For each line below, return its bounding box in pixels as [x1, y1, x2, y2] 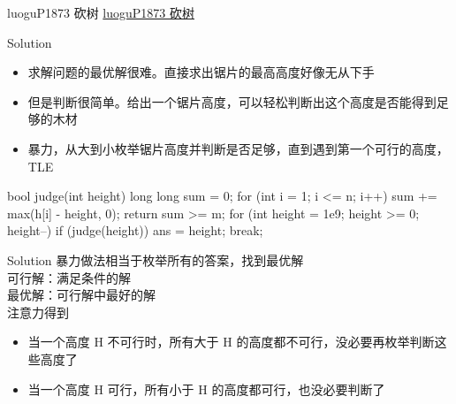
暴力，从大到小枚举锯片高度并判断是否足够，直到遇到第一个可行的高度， [27, 139, 449, 157]
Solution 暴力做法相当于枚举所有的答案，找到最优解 [7, 250, 304, 269]
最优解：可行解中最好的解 [7, 286, 156, 304]
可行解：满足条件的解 [7, 268, 131, 286]
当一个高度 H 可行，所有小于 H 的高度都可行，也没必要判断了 [27, 379, 385, 398]
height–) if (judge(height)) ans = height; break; [7, 221, 263, 240]
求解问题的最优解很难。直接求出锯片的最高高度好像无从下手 [27, 63, 375, 81]
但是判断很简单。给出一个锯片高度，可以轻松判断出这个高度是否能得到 [27, 92, 437, 111]
